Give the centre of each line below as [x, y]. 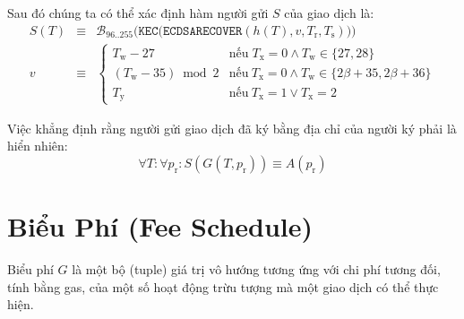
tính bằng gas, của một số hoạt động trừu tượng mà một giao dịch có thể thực [223, 286]
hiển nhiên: [38, 146]
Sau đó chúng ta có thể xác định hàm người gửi [138, 13]
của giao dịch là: [329, 13]
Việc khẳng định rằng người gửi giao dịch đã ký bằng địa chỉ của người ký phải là [232, 128]
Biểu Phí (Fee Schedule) [160, 226]
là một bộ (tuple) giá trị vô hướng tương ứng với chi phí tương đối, [256, 269]
